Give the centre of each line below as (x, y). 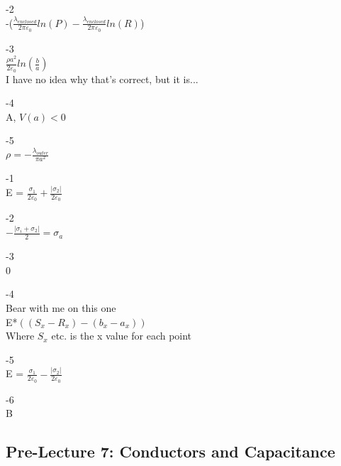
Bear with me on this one (61, 307)
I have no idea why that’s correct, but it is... (102, 78)
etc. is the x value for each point (122, 336)
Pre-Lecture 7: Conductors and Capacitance (170, 451)
